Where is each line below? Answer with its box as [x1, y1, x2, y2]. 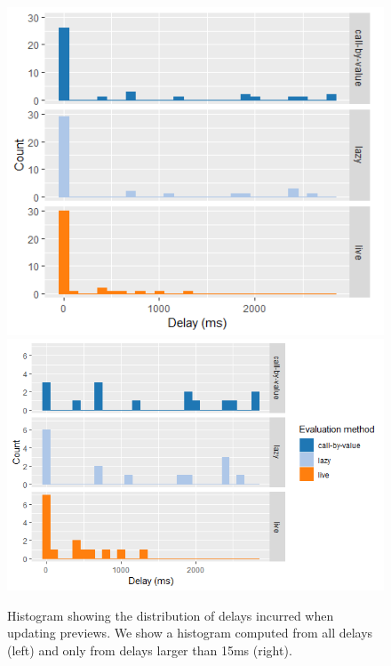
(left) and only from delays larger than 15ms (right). [7, 640, 292, 659]
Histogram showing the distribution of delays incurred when [7, 606, 334, 624]
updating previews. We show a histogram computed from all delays [7, 623, 373, 642]
